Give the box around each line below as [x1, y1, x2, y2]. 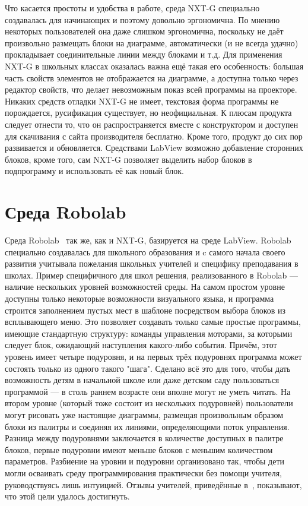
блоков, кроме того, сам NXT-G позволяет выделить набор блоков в [5, 153, 252, 165]
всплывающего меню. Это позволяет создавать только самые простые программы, [5, 315, 301, 328]
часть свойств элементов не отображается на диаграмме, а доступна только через [5, 71, 299, 84]
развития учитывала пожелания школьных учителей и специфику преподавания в [5, 257, 299, 270]
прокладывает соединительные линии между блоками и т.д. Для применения [5, 48, 282, 61]
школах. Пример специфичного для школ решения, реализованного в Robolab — [5, 268, 298, 281]
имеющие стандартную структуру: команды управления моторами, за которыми [5, 327, 293, 339]
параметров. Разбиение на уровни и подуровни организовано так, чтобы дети [5, 455, 285, 467]
